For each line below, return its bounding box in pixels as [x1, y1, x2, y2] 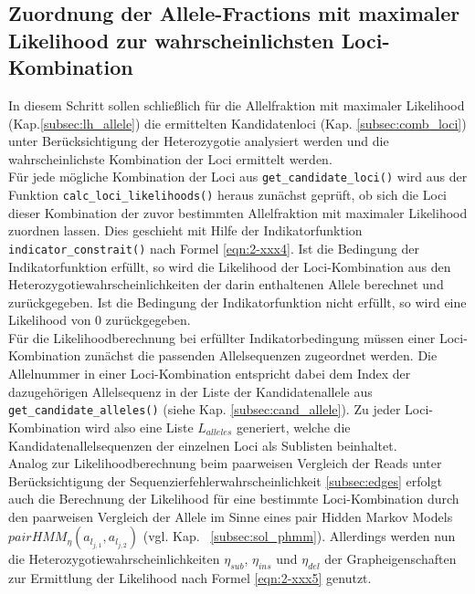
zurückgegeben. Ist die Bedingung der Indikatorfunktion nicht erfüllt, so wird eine [8, 292, 467, 311]
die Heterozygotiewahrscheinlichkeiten [8, 549, 220, 568]
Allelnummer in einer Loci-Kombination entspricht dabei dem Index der [8, 364, 411, 383]
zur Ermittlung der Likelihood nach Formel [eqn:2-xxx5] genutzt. [8, 568, 372, 588]
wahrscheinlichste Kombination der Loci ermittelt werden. [8, 149, 332, 168]
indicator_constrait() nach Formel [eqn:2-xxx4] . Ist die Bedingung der [8, 238, 419, 257]
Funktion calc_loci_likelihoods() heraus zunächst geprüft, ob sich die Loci [8, 185, 448, 204]
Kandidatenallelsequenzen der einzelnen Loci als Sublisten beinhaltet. [8, 435, 397, 454]
